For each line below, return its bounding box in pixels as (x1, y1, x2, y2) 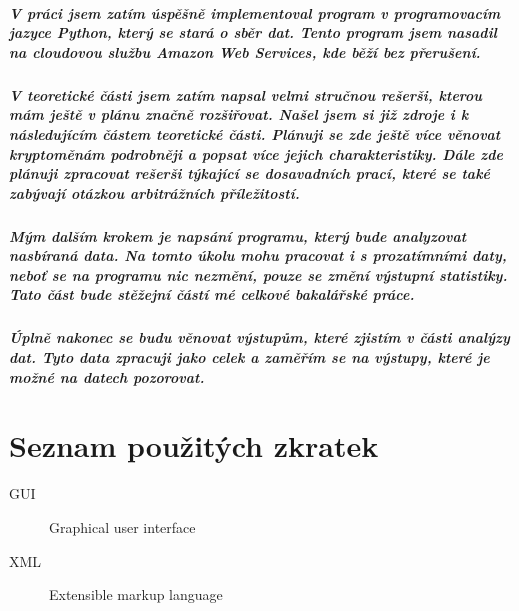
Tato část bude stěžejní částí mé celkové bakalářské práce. (9, 284, 415, 305)
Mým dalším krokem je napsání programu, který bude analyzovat (9, 225, 467, 246)
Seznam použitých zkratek (9, 425, 379, 466)
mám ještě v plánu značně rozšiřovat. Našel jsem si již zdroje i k (9, 104, 469, 125)
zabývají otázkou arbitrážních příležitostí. (9, 182, 300, 203)
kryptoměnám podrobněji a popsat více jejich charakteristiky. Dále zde (9, 143, 503, 164)
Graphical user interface (49, 516, 196, 537)
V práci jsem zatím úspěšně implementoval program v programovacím (9, 2, 501, 23)
